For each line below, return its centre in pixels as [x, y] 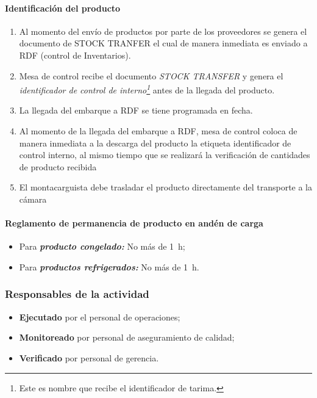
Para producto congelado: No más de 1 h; [102, 246]
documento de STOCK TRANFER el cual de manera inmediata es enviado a [163, 43]
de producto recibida [58, 166]
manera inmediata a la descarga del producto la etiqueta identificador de [155, 143]
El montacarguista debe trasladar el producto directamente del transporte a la [166, 187]
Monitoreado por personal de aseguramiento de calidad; [127, 337]
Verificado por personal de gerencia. [89, 357]
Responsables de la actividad [77, 294]
